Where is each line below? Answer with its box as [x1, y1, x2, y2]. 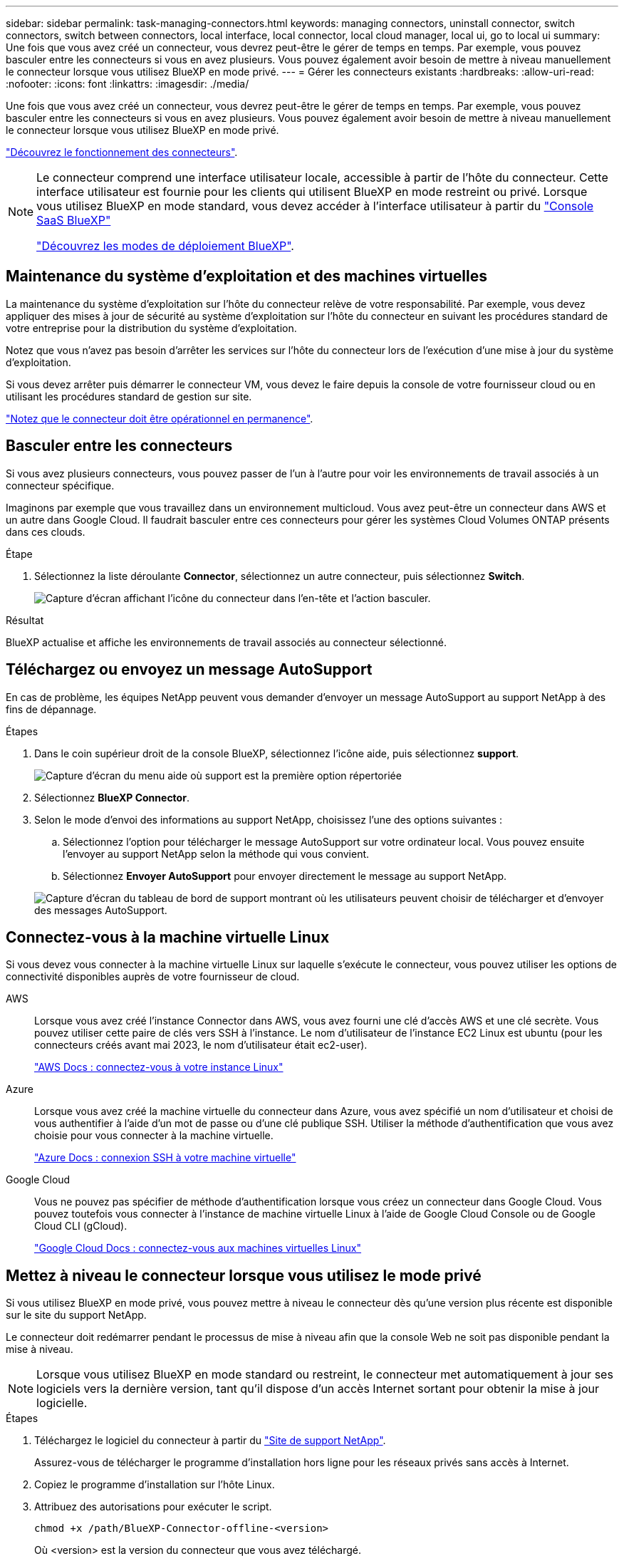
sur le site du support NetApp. [6, 1309, 147, 1322]
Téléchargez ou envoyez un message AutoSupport [6, 660, 373, 679]
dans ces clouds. [6, 525, 85, 538]
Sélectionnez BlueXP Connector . [34, 791, 189, 804]
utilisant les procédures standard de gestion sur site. [6, 390, 252, 403]
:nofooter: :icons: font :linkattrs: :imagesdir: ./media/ [6, 78, 249, 90]
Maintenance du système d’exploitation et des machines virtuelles [6, 267, 487, 286]
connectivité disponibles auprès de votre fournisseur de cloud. [6, 970, 300, 983]
